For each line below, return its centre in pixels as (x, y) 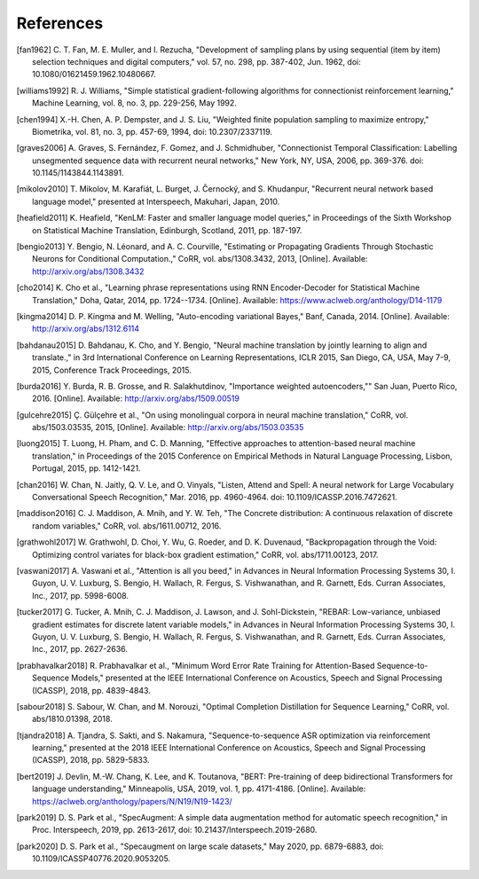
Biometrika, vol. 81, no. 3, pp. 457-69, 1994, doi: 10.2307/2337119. (153, 131)
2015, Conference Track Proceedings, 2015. (112, 370)
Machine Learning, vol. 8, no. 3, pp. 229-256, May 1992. (134, 103)
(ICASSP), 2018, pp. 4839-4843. (91, 690)
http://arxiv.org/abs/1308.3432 (88, 271)
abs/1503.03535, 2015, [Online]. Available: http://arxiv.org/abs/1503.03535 (168, 428)
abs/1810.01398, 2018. (72, 719)
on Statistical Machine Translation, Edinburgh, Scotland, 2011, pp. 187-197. (167, 230)
